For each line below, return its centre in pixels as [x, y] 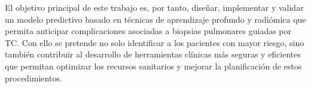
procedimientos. [33, 78]
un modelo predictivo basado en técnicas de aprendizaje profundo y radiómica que [155, 19]
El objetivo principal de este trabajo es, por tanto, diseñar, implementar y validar [154, 7]
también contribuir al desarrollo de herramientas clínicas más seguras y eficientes [153, 54]
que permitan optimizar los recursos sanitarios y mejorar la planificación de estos [153, 66]
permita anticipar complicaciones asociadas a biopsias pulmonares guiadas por [148, 31]
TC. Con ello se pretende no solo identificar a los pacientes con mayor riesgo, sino [155, 42]
